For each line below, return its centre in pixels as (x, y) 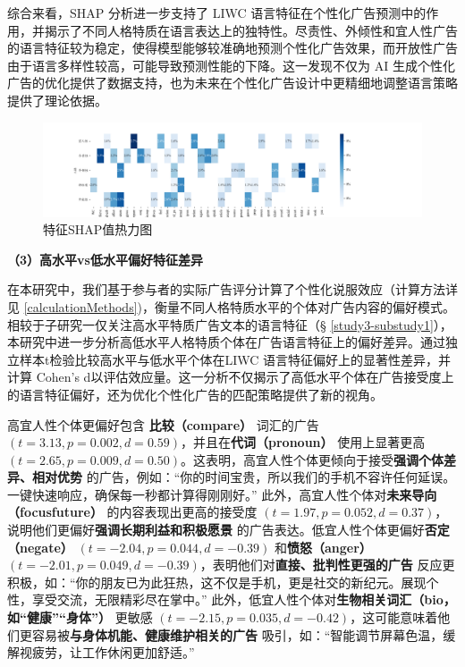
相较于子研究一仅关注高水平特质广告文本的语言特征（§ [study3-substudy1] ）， (230, 324)
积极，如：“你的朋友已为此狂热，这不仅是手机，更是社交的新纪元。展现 (217, 582)
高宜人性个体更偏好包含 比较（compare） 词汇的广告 (163, 424)
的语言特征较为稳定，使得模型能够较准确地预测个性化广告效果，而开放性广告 (232, 48)
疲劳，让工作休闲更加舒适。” (113, 652)
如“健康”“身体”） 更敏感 (80, 617)
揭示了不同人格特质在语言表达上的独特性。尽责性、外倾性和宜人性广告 (251, 30)
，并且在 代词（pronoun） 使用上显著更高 (303, 442)
